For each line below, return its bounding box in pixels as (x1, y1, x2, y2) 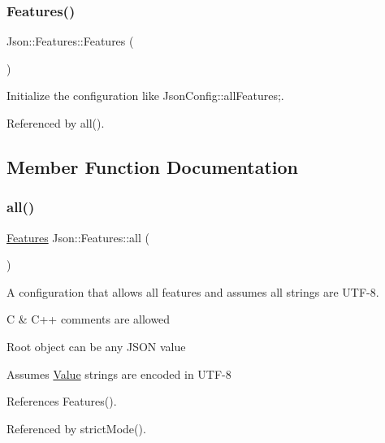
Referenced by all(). (6, 115, 105, 131)
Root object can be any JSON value (6, 337, 186, 354)
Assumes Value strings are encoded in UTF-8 (6, 365, 231, 382)
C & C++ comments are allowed (6, 311, 171, 328)
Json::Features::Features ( (6, 33, 134, 50)
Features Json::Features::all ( (6, 228, 149, 245)
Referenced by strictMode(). (6, 419, 146, 436)
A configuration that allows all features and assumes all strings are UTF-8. (6, 283, 379, 300)
